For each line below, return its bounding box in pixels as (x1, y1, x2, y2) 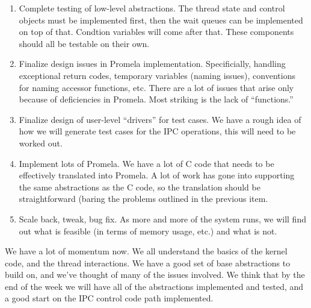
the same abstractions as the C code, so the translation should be (19, 180, 260, 193)
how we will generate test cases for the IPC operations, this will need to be (19, 125, 296, 137)
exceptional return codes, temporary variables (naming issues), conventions (19, 69, 295, 81)
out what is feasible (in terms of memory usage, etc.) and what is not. (19, 224, 277, 237)
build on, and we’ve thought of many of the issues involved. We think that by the (5, 268, 305, 281)
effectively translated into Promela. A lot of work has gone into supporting (19, 169, 295, 181)
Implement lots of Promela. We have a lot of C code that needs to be (19, 157, 274, 169)
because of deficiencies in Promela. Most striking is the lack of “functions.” (19, 93, 294, 105)
